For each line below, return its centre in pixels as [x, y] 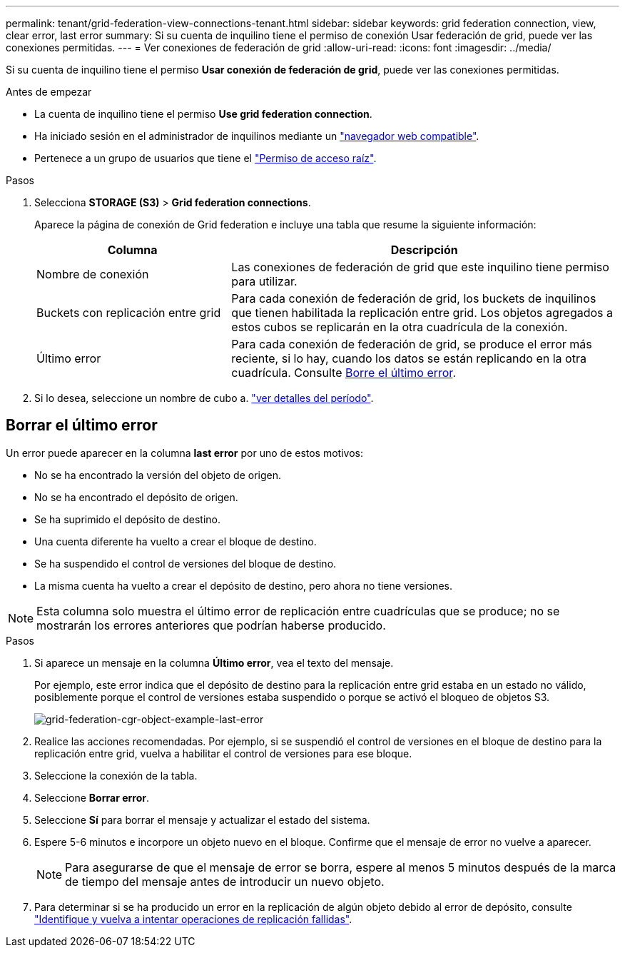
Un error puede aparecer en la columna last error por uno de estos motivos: [184, 453]
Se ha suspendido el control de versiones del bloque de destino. [186, 563]
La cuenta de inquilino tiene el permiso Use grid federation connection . [203, 114]
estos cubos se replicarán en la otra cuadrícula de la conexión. [400, 327]
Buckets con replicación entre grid [129, 313]
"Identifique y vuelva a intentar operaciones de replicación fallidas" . [193, 919]
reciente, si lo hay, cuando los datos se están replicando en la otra [409, 358]
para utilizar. [264, 281]
